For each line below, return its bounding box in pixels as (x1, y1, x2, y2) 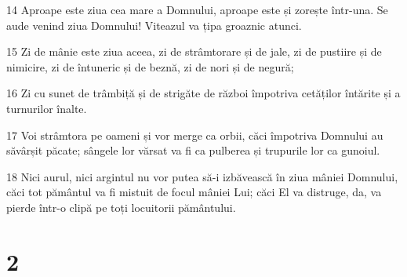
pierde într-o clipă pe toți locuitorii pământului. (6, 199, 236, 215)
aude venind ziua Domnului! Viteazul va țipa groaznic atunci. (6, 16, 302, 33)
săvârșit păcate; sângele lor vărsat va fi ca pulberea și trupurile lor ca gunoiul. (6, 142, 380, 159)
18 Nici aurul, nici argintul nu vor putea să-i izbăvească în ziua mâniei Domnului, (6, 168, 398, 184)
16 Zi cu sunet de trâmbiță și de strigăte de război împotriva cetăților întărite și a (6, 85, 401, 101)
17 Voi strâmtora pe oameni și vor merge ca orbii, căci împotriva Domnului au (6, 126, 383, 143)
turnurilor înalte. (6, 100, 87, 116)
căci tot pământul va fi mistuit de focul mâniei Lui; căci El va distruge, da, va (6, 184, 382, 200)
